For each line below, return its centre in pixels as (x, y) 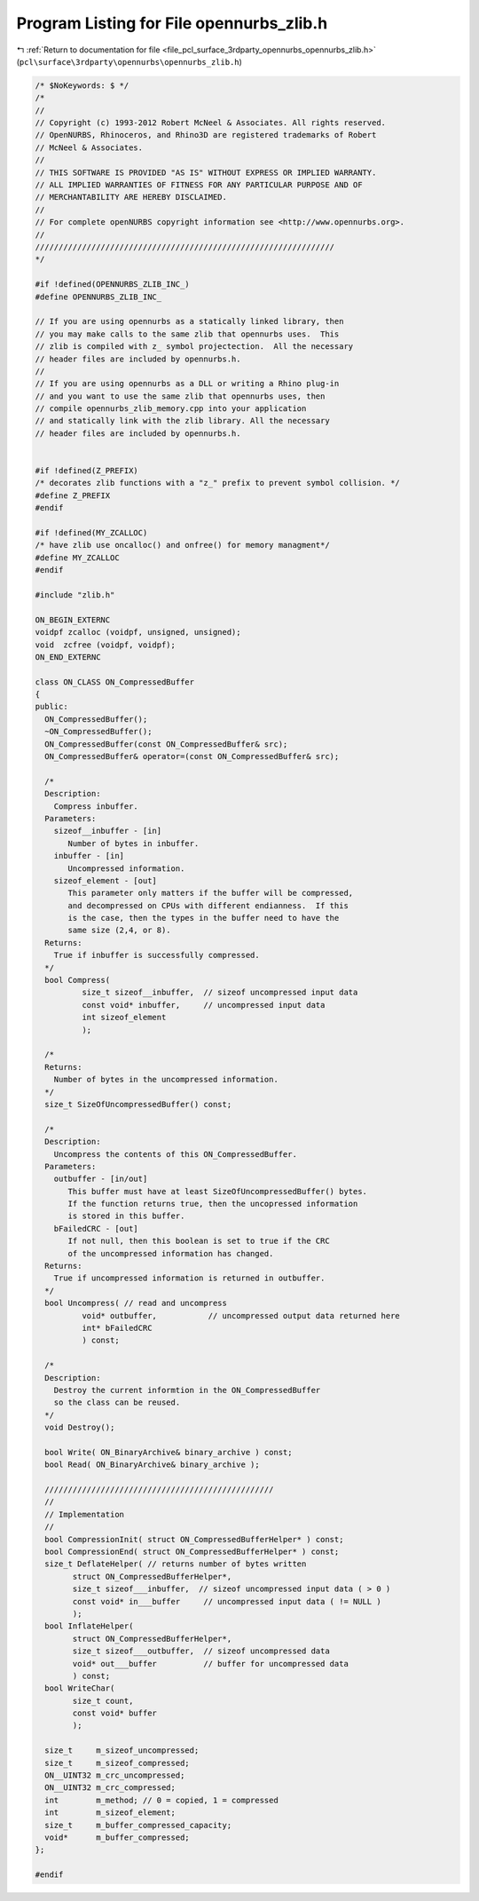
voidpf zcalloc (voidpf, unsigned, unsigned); (138, 632)
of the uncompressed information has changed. (171, 1253)
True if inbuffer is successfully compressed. (157, 955)
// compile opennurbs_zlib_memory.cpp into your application (171, 409)
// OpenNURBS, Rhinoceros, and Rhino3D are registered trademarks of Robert (206, 135)
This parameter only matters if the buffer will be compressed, (211, 893)
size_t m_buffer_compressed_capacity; (138, 1825)
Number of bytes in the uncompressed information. (166, 1080)
